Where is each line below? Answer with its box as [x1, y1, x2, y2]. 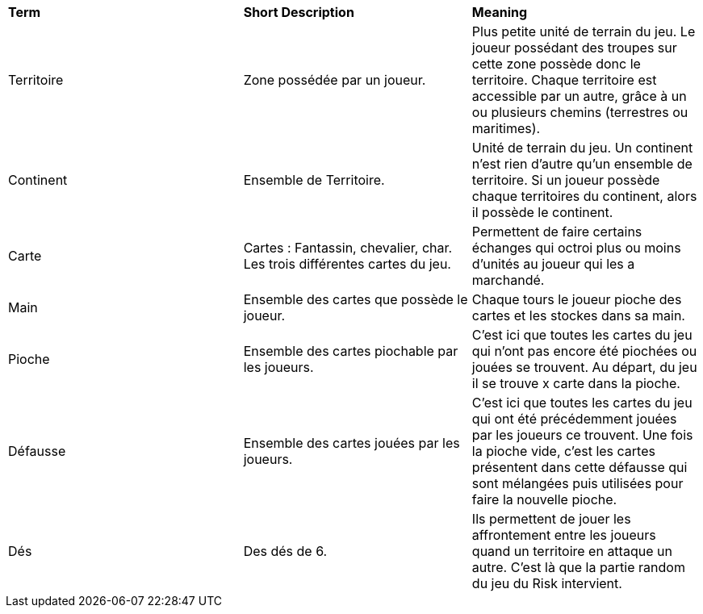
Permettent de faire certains [471, 223, 642, 240]
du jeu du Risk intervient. [471, 575, 622, 591]
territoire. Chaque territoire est [471, 72, 657, 88]
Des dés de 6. [243, 543, 328, 559]
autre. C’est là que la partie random [471, 559, 685, 575]
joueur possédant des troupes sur [471, 40, 677, 56]
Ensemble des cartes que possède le [243, 291, 468, 307]
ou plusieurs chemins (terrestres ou [471, 104, 688, 120]
